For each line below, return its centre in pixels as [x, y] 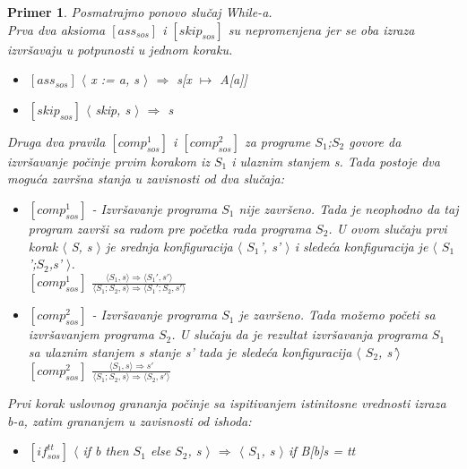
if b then [106, 451]
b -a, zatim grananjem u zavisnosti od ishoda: [130, 420]
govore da [375, 141]
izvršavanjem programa [91, 334]
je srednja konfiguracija [169, 246]
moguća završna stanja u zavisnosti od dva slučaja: [146, 179]
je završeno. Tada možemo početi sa [337, 315]
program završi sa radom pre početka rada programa [170, 228]
